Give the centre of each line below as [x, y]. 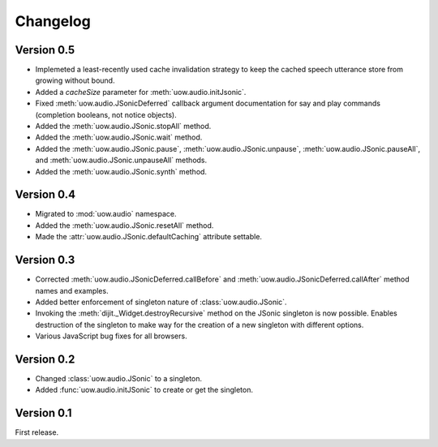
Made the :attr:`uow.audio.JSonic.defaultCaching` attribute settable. [149, 237]
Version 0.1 [43, 413]
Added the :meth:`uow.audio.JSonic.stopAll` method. [123, 127]
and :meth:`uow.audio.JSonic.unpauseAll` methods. [121, 160]
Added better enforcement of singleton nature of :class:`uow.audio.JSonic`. [161, 302]
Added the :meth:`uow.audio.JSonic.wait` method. [119, 137]
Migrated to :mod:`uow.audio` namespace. [106, 214]
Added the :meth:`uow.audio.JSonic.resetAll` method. [125, 225]
